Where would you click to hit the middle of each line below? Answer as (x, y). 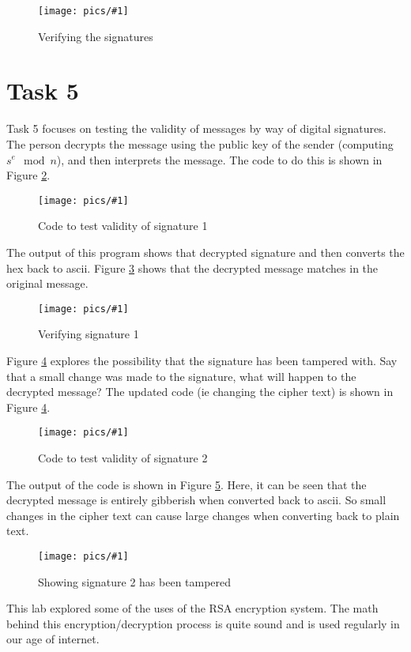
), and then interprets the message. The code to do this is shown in (219, 159)
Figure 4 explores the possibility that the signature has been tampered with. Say (202, 361)
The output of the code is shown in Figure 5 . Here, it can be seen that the (187, 484)
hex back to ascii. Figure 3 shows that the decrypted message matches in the (192, 268)
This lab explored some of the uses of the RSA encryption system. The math (192, 608)
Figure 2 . (28, 175)
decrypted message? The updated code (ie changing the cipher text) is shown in (200, 392)
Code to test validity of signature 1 (123, 226)
